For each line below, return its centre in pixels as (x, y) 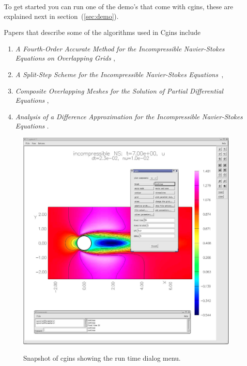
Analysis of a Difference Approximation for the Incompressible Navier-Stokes (129, 116)
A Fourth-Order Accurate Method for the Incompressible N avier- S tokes (120, 48)
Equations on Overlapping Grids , (65, 58)
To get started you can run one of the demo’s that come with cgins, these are (119, 6)
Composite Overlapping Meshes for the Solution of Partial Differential (119, 90)
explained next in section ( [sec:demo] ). (61, 16)
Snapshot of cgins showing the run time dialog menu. (102, 358)
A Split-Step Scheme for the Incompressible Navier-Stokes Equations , (119, 74)
